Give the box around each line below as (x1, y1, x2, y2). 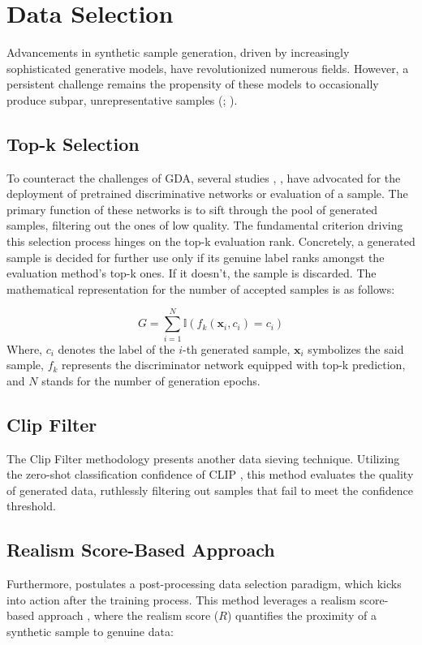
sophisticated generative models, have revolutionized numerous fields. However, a (6, 59, 409, 76)
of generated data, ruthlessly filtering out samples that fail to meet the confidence (6, 481, 413, 498)
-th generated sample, (183, 340, 291, 357)
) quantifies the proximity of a (226, 607, 377, 624)
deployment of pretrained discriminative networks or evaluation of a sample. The (6, 185, 408, 202)
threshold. (6, 497, 56, 514)
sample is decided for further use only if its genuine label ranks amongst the (6, 248, 385, 265)
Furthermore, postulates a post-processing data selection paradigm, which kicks (6, 575, 402, 592)
